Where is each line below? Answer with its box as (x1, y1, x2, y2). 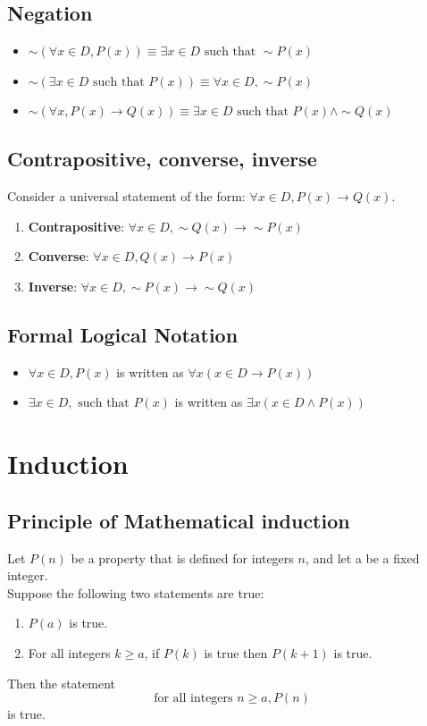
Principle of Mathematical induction (7, 506, 350, 534)
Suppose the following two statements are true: (7, 583, 264, 602)
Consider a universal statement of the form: (7, 187, 246, 206)
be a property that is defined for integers (71, 548, 294, 567)
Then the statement (7, 673, 116, 692)
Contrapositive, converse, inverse (7, 145, 317, 173)
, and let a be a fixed (305, 548, 420, 567)
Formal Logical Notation (7, 320, 239, 348)
